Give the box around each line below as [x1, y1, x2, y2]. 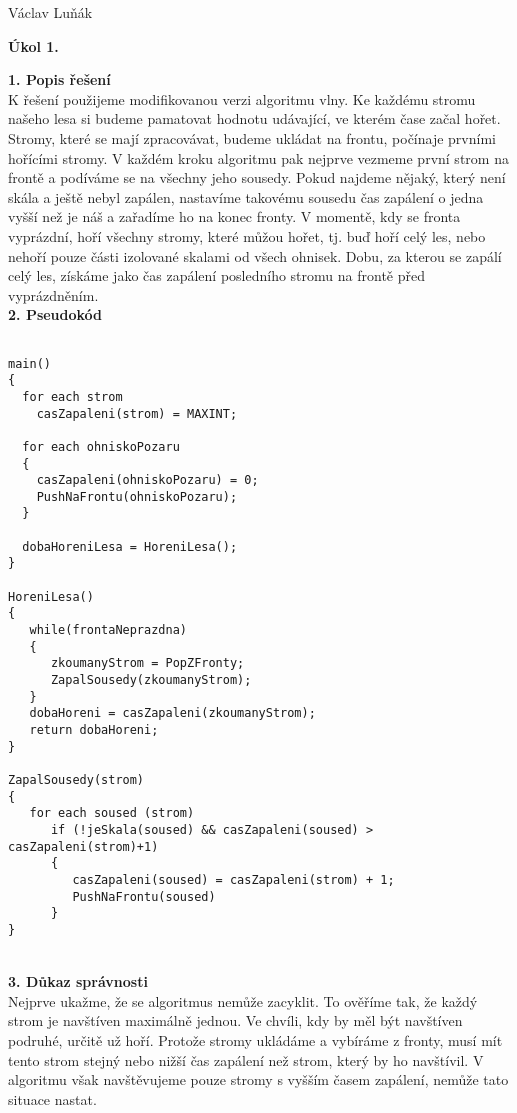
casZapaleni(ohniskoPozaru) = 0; [36, 473, 259, 488]
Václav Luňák [8, 2, 93, 22]
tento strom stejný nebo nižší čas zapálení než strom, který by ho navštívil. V [8, 1049, 484, 1070]
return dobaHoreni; [29, 723, 159, 737]
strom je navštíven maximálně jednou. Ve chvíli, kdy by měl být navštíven [8, 1010, 463, 1031]
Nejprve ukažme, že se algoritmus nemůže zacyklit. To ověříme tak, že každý [8, 990, 478, 1011]
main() [8, 356, 51, 371]
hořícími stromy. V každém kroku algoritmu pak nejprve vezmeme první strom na [8, 147, 509, 168]
